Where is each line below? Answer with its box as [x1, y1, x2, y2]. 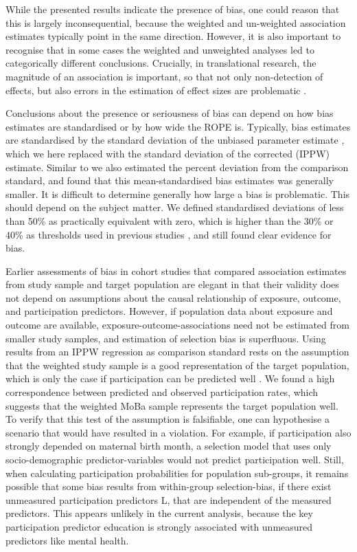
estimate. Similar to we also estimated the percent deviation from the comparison [5, 159, 349, 174]
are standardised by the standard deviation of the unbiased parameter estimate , [5, 133, 345, 147]
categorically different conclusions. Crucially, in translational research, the [5, 56, 316, 70]
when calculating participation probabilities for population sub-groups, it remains [5, 465, 349, 480]
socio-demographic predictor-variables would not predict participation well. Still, [5, 452, 344, 466]
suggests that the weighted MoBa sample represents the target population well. [5, 398, 338, 412]
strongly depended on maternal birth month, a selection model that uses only [5, 439, 332, 453]
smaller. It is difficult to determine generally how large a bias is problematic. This [5, 186, 350, 201]
